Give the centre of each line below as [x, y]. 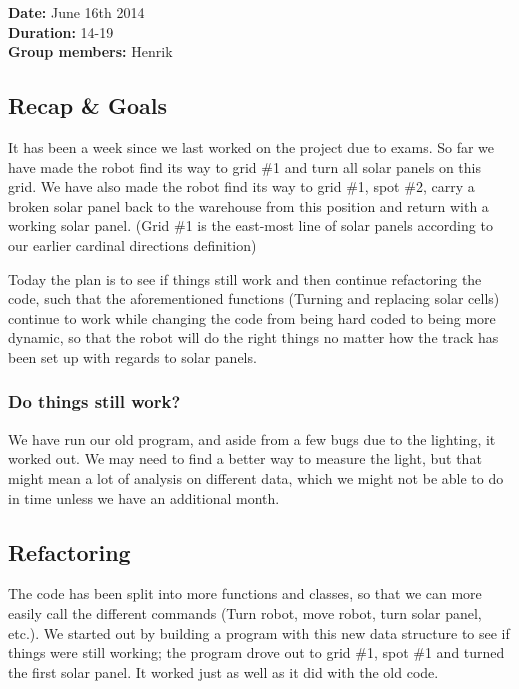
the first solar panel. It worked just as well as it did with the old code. [223, 671]
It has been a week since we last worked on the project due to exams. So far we [251, 146]
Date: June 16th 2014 [76, 12]
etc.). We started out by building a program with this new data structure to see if [259, 632]
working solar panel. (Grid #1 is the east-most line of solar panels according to [250, 225]
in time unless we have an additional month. [144, 497]
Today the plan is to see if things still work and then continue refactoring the [245, 278]
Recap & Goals [87, 105]
